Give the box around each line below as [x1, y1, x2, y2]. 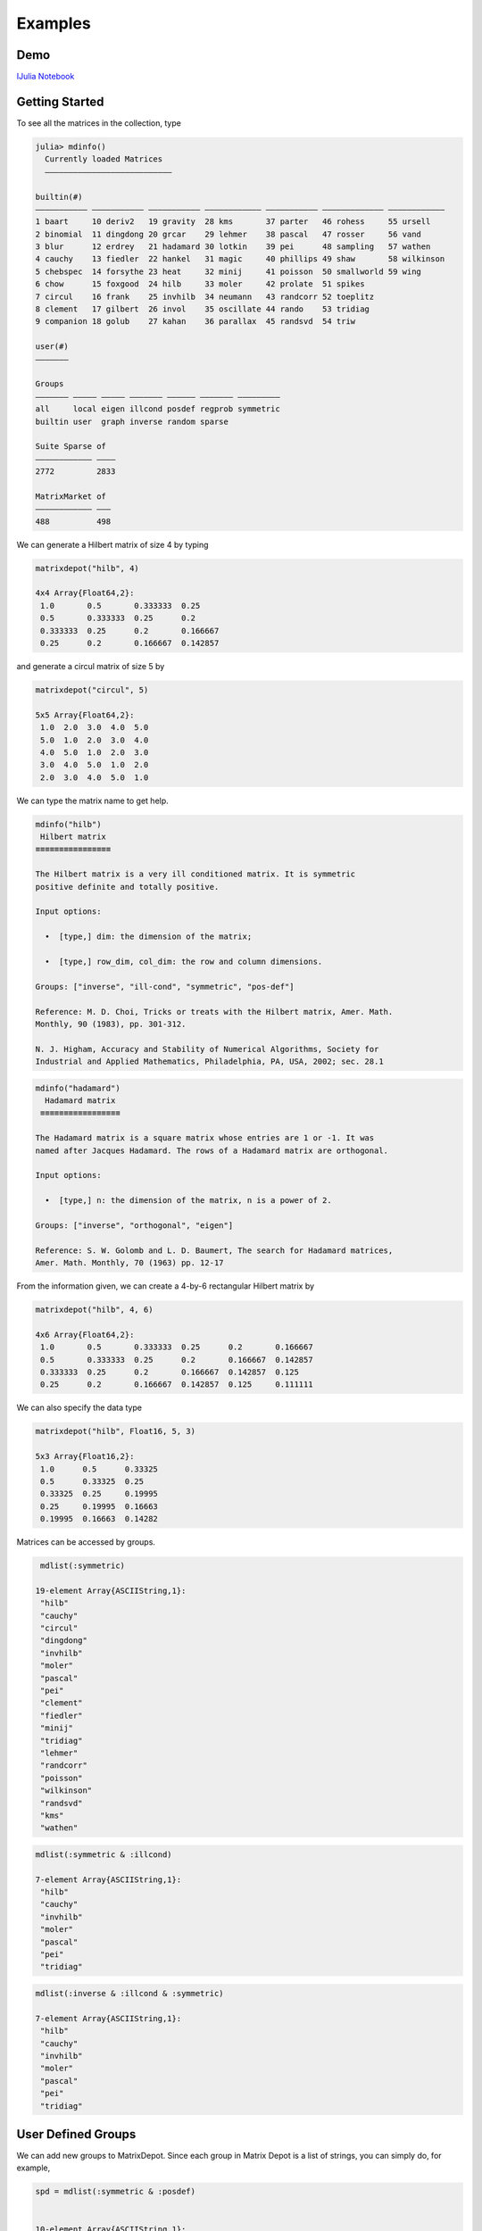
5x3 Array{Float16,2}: [35, 1451, 135, 1462]
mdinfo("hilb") [35, 819, 102, 829]
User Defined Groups [16, 2127, 137, 2142]
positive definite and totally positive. [35, 882, 220, 892]
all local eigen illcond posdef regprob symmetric [35, 404, 280, 414]
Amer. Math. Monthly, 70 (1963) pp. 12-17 [35, 1258, 224, 1268]
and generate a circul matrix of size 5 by [16, 660, 165, 671]
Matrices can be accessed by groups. [16, 1537, 156, 1547]
